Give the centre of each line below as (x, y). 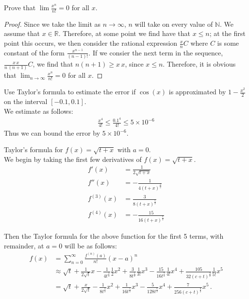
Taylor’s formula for (33, 149)
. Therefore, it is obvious (199, 64)
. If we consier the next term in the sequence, (156, 52)
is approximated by (197, 92)
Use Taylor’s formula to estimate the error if (70, 92)
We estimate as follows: (39, 111)
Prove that (20, 7)
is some (228, 43)
